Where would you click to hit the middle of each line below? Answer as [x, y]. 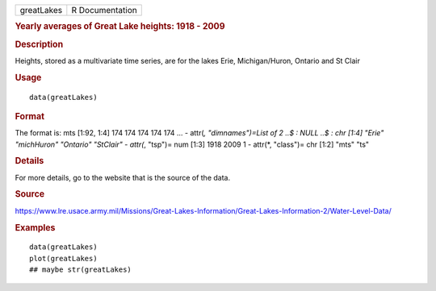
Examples [35, 227]
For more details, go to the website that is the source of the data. [122, 177]
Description [39, 44]
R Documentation [104, 10]
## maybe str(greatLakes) [81, 270]
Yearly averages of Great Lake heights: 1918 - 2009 [120, 27]
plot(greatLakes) [63, 258]
